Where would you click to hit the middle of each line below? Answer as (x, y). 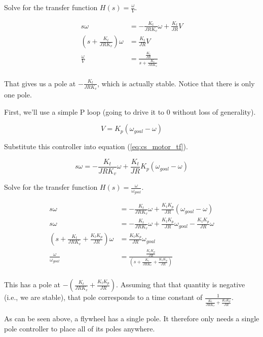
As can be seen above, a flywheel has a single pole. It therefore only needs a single (132, 318)
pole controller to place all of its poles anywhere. (80, 328)
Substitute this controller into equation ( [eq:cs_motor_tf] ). (96, 146)
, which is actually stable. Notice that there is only (176, 83)
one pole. (18, 94)
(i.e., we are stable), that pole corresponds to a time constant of (103, 297)
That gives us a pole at (40, 83)
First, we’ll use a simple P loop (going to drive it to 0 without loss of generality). (130, 111)
